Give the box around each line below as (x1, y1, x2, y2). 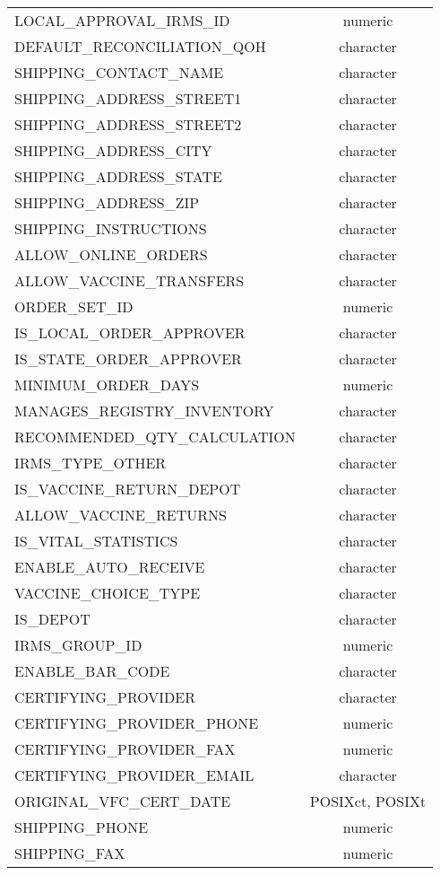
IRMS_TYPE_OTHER (14, 452, 167, 473)
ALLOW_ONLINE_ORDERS (14, 244, 208, 265)
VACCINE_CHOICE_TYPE (14, 582, 201, 603)
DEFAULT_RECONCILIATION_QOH (14, 36, 266, 57)
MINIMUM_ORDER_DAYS (14, 374, 200, 395)
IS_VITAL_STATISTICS (14, 530, 178, 551)
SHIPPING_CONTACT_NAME (14, 62, 224, 83)
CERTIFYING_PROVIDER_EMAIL (14, 765, 255, 785)
